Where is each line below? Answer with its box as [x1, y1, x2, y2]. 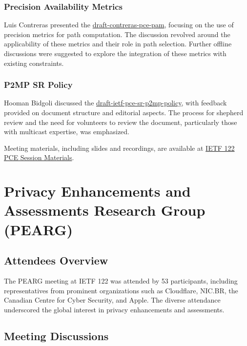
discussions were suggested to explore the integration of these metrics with [4, 48, 226, 58]
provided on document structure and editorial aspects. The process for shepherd [4, 107, 244, 117]
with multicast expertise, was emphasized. [4, 126, 129, 137]
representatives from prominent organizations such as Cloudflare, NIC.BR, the [4, 285, 238, 295]
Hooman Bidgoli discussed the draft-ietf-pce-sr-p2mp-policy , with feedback [4, 98, 227, 108]
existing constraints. [4, 58, 64, 68]
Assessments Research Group [4, 200, 206, 220]
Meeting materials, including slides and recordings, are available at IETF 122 [4, 142, 235, 153]
